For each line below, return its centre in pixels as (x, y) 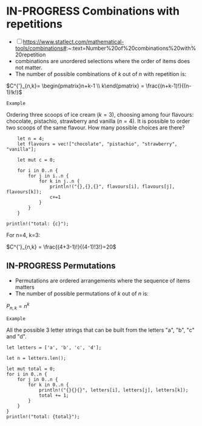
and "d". (16, 337)
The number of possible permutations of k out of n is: (82, 294)
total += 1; (54, 396)
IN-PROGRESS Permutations (61, 266)
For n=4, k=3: (23, 235)
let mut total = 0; (31, 369)
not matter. (29, 67)
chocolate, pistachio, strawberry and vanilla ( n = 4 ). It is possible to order (98, 121)
